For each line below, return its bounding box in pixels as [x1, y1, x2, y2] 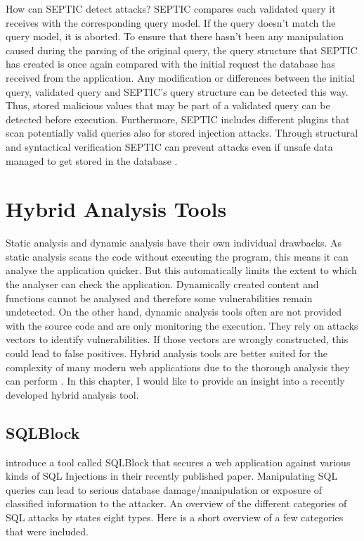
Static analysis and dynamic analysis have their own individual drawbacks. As [6, 235, 342, 250]
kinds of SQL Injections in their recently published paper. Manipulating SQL [6, 468, 338, 483]
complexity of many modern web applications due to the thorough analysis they [6, 359, 350, 374]
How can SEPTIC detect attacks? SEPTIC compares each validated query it [6, 1, 336, 15]
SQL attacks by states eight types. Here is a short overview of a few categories [6, 509, 344, 524]
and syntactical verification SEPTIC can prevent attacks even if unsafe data [6, 139, 333, 154]
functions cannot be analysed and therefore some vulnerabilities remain [6, 290, 313, 305]
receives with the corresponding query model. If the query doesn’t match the [6, 15, 336, 30]
